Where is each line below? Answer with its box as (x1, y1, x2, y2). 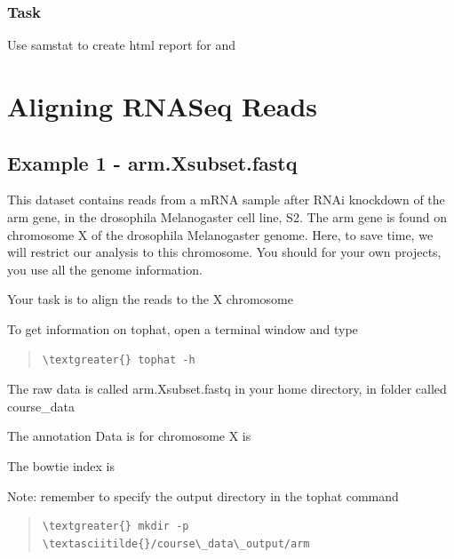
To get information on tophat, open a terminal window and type (7, 319, 358, 338)
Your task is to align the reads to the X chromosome (7, 290, 293, 308)
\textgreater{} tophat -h (42, 353, 195, 366)
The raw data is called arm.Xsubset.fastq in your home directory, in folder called (7, 379, 447, 398)
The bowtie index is (7, 456, 115, 475)
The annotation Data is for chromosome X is (7, 427, 251, 445)
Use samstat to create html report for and (7, 36, 236, 54)
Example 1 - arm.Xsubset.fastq (7, 148, 298, 176)
